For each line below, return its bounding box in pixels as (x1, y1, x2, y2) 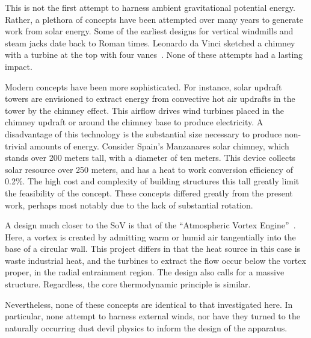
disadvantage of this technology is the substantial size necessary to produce (5, 127, 282, 140)
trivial (5, 139, 28, 152)
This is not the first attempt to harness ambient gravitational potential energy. (5, 1, 295, 13)
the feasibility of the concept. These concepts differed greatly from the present (5, 186, 293, 199)
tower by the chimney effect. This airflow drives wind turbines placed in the (5, 104, 284, 116)
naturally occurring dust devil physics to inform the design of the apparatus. (5, 321, 288, 334)
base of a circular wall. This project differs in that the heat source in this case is (5, 242, 301, 255)
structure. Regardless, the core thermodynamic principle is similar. (5, 278, 251, 290)
